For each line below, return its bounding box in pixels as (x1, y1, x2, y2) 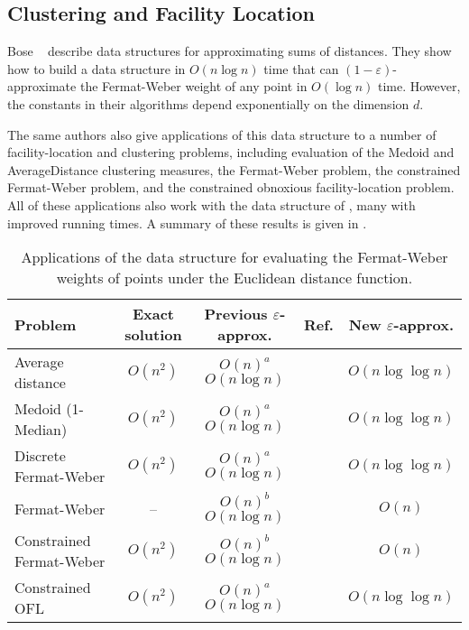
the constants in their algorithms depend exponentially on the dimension (7, 94, 409, 113)
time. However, (377, 77, 461, 96)
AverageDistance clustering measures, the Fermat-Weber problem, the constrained (7, 160, 461, 179)
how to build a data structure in (7, 59, 186, 78)
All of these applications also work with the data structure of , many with (7, 195, 416, 214)
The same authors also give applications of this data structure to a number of (7, 125, 437, 144)
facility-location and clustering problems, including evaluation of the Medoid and (7, 143, 455, 162)
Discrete (14, 445, 66, 467)
